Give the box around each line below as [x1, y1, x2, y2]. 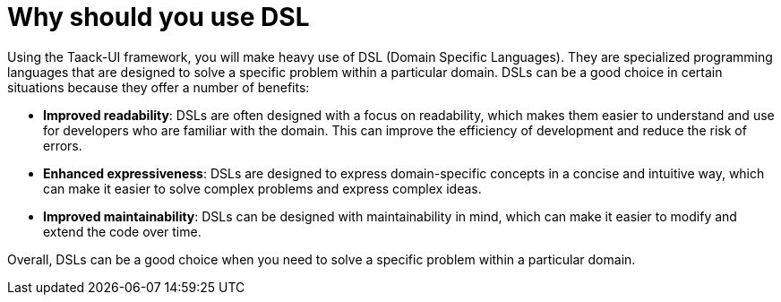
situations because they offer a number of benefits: [7, 79, 310, 95]
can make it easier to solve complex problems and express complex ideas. [43, 180, 482, 196]
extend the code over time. [43, 223, 202, 239]
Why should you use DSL [7, 2, 310, 32]
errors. [43, 137, 82, 153]
